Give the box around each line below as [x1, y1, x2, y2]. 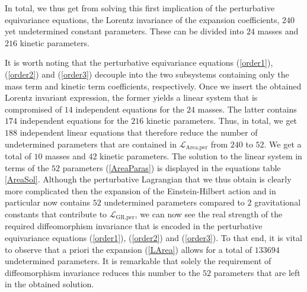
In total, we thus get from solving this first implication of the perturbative [5, 2, 275, 14]
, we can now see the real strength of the [135, 207, 283, 220]
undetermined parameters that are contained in [5, 137, 177, 150]
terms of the [5, 161, 49, 174]
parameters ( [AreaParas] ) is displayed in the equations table [62, 161, 281, 174]
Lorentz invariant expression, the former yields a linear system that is [5, 91, 258, 104]
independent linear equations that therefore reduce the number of [20, 126, 258, 138]
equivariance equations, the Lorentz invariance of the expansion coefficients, [5, 13, 280, 25]
